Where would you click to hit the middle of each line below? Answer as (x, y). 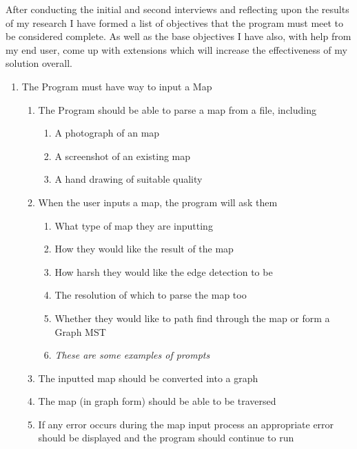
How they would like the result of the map (144, 249)
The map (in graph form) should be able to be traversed (157, 401)
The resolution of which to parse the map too (151, 295)
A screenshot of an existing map (123, 156)
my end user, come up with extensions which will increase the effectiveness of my (176, 49)
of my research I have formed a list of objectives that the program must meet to (175, 22)
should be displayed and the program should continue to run (166, 438)
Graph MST (80, 331)
